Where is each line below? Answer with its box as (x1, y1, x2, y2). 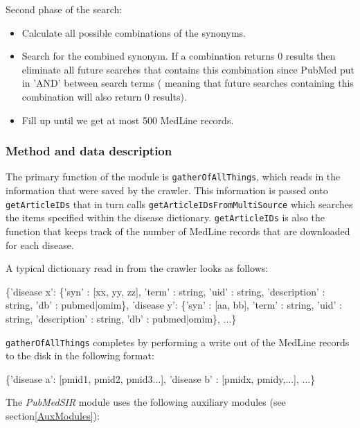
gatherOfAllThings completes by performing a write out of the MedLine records (6, 334, 350, 349)
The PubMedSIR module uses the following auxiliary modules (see (6, 395, 286, 409)
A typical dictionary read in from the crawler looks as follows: (6, 261, 269, 275)
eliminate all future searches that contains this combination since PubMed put (21, 62, 354, 76)
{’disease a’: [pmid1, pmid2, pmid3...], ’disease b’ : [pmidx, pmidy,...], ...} (6, 371, 316, 386)
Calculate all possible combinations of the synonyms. (21, 25, 246, 40)
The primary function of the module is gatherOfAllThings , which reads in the (6, 169, 341, 184)
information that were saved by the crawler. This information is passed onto (6, 183, 328, 198)
